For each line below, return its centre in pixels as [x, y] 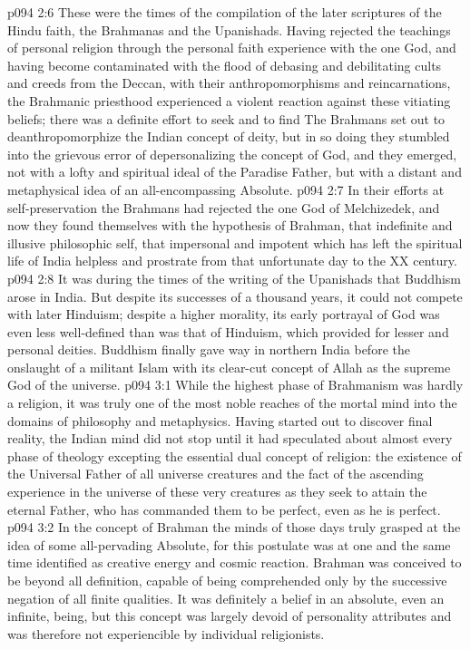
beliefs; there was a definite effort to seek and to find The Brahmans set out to [226, 118]
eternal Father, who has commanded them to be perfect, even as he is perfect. [224, 509]
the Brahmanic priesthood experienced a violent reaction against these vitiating [229, 100]
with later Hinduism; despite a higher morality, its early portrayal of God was [224, 314]
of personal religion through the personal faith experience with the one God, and [232, 48]
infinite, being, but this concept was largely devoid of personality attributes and [230, 616]
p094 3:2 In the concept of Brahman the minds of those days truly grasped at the [234, 527]
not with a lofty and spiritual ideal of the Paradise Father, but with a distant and [235, 172]
